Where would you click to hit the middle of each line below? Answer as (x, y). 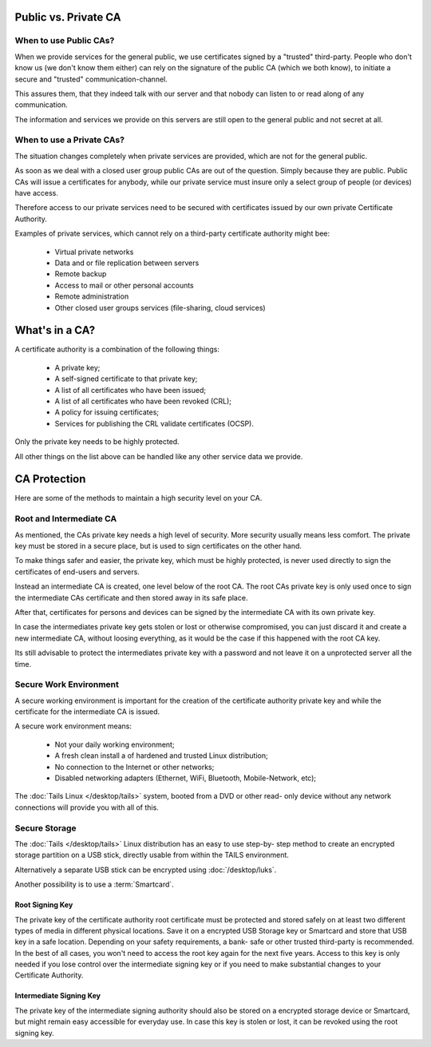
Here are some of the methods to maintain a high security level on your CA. (138, 498)
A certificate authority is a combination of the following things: (117, 349)
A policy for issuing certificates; (107, 412)
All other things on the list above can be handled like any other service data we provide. (159, 456)
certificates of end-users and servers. (77, 572)
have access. (37, 193)
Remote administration (92, 296)
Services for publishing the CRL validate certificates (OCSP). (154, 423)
